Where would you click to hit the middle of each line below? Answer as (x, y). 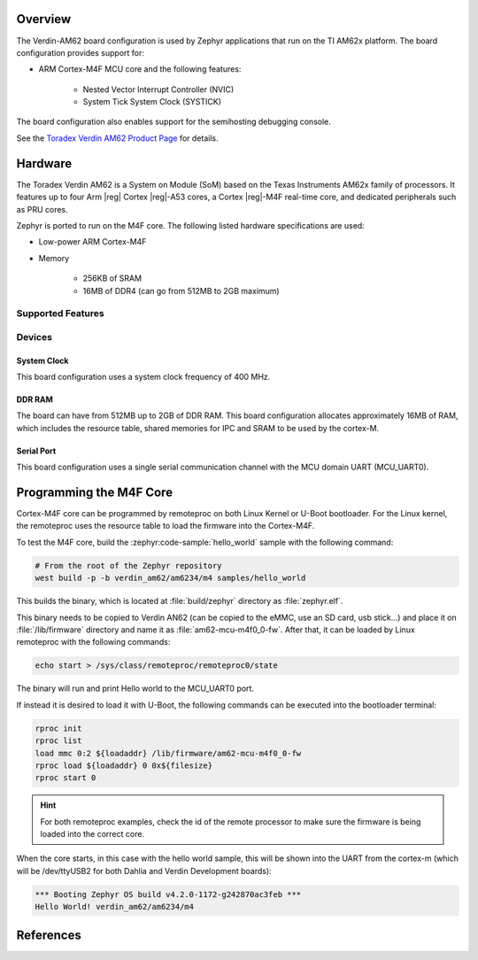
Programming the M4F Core (94, 492)
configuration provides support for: (81, 52)
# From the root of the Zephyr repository (128, 565)
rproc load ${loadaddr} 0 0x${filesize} (123, 765)
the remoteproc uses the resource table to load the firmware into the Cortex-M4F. (166, 526)
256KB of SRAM (112, 278)
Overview (44, 19)
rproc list (58, 741)
